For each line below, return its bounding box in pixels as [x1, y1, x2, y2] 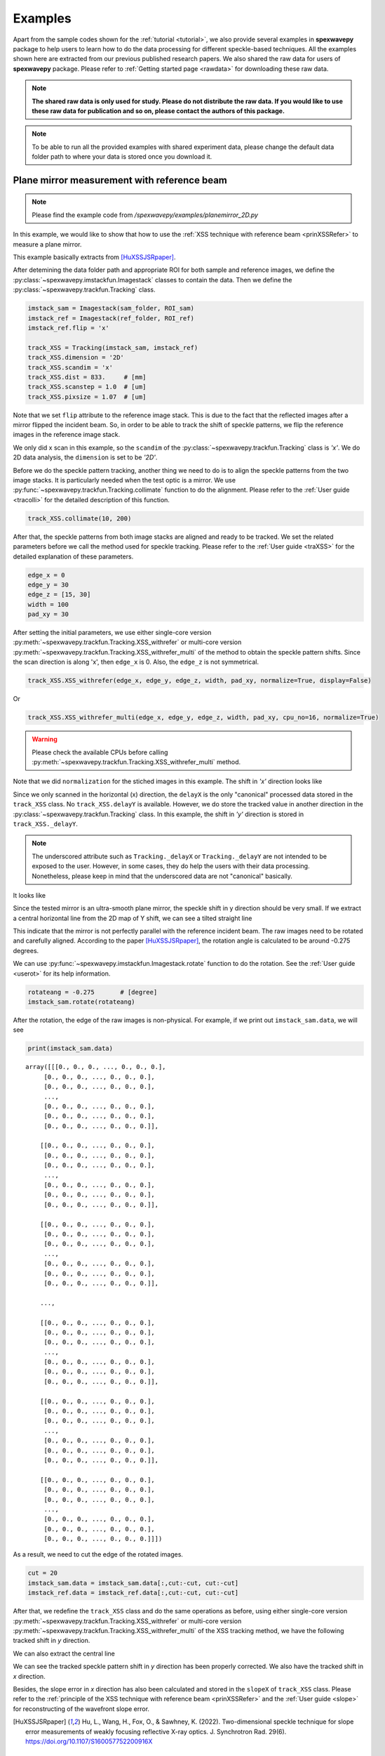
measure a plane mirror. [13, 240, 82, 249]
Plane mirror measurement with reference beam [13, 174, 227, 186]
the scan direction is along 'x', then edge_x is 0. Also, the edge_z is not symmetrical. [13, 657, 259, 667]
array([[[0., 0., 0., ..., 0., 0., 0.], [25, 1063, 166, 1071]
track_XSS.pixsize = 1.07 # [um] [27, 393, 147, 400]
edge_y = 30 [27, 580, 69, 589]
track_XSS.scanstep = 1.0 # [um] [27, 383, 147, 391]
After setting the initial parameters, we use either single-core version [13, 629, 212, 637]
